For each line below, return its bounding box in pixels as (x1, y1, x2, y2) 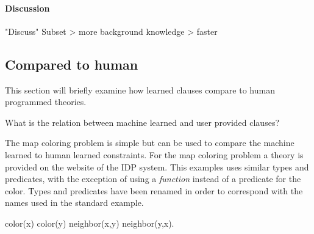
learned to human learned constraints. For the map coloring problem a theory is (5, 148, 304, 161)
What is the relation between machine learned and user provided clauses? (5, 115, 280, 128)
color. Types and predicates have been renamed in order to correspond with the (5, 184, 303, 197)
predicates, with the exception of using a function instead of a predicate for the (5, 172, 301, 185)
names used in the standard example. (5, 196, 144, 209)
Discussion (5, 1, 50, 14)
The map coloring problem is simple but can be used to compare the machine (5, 136, 294, 149)
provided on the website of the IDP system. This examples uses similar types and (5, 160, 309, 173)
